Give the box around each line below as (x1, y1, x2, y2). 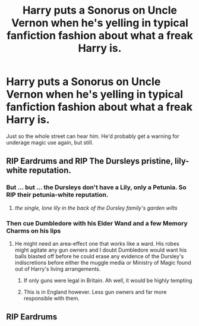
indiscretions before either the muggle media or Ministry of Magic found (14, 259, 191, 266)
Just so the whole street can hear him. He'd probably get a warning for (6, 132, 180, 140)
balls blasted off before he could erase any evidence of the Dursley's (14, 252, 184, 259)
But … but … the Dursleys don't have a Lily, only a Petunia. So (6, 183, 187, 192)
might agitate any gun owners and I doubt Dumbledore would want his (14, 246, 187, 253)
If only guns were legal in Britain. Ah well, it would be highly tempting (23, 277, 192, 284)
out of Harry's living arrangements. (14, 265, 101, 272)
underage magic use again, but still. (6, 139, 94, 146)
